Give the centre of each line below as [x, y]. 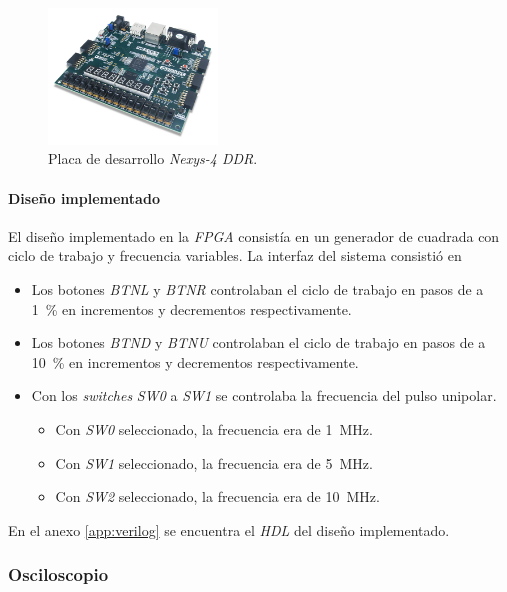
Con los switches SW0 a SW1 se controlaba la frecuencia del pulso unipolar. [264, 395]
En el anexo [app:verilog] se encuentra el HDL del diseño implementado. [229, 529]
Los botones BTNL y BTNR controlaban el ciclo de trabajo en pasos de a [257, 288]
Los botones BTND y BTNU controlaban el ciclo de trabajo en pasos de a [258, 342]
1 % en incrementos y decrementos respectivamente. [191, 308]
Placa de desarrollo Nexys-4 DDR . [153, 158]
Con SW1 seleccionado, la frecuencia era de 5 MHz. [214, 462]
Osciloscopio [58, 574]
